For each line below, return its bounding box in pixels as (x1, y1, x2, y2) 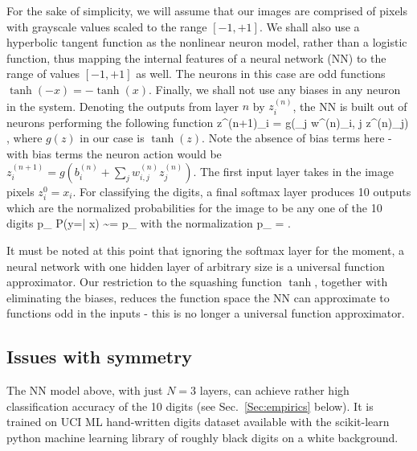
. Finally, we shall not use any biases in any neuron (148, 80, 401, 97)
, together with (314, 273, 388, 290)
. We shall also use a (259, 18, 360, 35)
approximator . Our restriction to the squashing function (6, 273, 282, 290)
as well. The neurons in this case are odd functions (136, 65, 386, 82)
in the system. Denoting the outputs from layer (6, 97, 239, 114)
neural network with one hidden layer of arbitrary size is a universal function (6, 257, 385, 274)
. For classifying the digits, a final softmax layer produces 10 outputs (72, 182, 411, 199)
